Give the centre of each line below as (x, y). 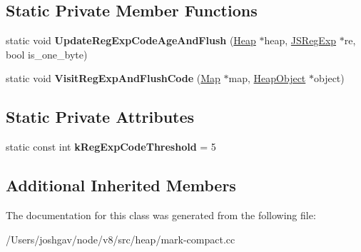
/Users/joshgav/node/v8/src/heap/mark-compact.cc (121, 239)
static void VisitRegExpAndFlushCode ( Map (113, 78)
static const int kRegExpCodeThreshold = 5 (111, 147)
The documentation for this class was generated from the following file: (161, 215)
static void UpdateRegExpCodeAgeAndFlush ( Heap (131, 40)
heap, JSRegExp (300, 40)
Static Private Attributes (100, 117)
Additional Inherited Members (121, 185)
